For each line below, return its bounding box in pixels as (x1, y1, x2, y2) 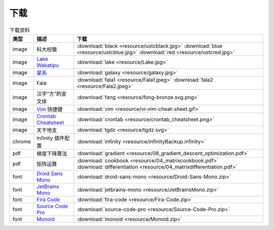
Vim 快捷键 (36, 105, 63, 112)
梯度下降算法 (36, 150, 67, 157)
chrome (12, 138, 31, 145)
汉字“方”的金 (36, 90, 67, 97)
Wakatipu (36, 61, 59, 68)
